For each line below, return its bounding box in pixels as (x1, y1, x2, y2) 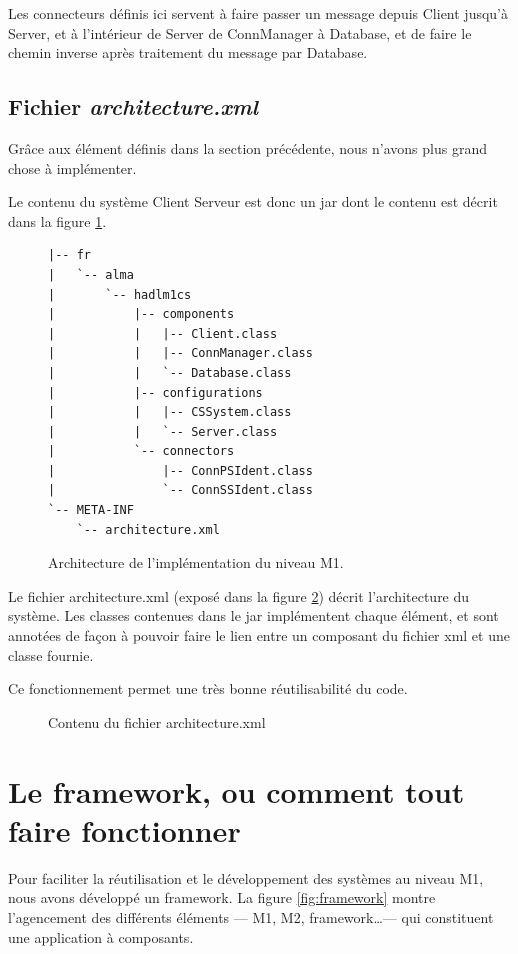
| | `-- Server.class (48, 424, 278, 439)
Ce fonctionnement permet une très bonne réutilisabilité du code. (8, 678, 408, 699)
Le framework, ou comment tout (8, 770, 465, 811)
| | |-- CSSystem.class (48, 405, 292, 420)
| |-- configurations (48, 385, 263, 400)
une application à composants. (8, 926, 194, 947)
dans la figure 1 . (8, 210, 107, 231)
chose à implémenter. (8, 157, 137, 178)
